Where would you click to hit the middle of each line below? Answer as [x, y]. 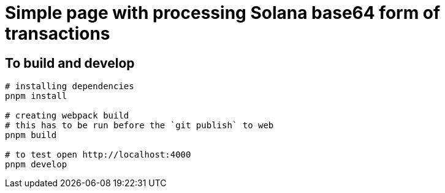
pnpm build [31, 135]
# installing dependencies [70, 86]
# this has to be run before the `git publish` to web [139, 126]
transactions [58, 34]
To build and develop [70, 63]
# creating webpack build [67, 116]
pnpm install [36, 96]
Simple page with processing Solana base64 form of [223, 13]
